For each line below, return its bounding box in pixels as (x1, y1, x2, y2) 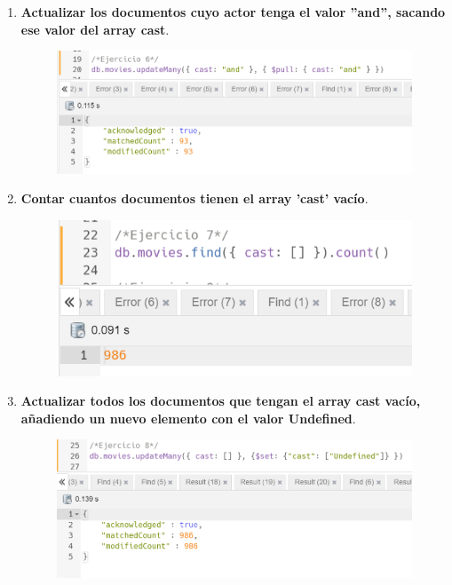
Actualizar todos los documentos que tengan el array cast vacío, (20, 391, 421, 410)
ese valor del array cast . (20, 20, 170, 38)
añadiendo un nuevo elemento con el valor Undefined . (20, 408, 356, 427)
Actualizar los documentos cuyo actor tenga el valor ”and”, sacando (20, 3, 446, 20)
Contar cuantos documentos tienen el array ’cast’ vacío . (20, 189, 369, 208)
